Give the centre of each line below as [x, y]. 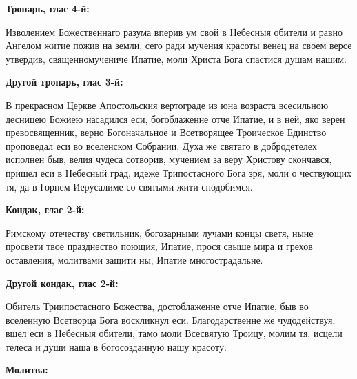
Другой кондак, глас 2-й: [62, 283]
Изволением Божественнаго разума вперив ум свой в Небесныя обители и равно [174, 31]
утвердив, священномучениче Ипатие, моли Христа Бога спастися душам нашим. [176, 58]
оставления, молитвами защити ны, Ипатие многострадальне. [134, 259]
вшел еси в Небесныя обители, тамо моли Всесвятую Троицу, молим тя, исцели [174, 333]
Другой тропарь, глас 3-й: [64, 82]
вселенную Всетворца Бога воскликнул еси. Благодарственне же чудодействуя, [171, 319]
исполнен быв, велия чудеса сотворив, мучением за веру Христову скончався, [169, 159]
